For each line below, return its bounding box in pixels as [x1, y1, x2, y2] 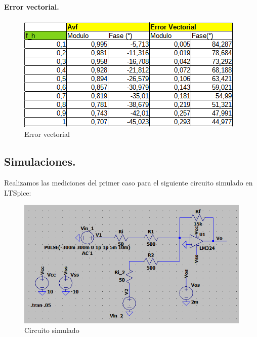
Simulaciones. [4, 154, 76, 169]
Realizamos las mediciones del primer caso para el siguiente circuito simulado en [4, 177, 253, 188]
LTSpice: [4, 187, 31, 198]
